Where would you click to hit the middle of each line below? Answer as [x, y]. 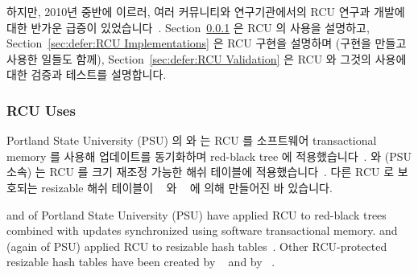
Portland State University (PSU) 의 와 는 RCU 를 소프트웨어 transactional [192, 140]
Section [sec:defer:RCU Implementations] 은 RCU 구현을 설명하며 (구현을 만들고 [207, 43]
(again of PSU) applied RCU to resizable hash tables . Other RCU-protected [197, 246]
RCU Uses [41, 110]
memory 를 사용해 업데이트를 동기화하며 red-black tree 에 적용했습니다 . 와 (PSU [209, 156]
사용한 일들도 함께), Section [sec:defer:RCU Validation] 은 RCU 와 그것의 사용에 [207, 58]
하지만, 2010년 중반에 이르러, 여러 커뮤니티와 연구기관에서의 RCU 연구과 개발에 [206, 11]
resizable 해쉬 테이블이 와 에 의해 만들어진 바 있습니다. [187, 187]
